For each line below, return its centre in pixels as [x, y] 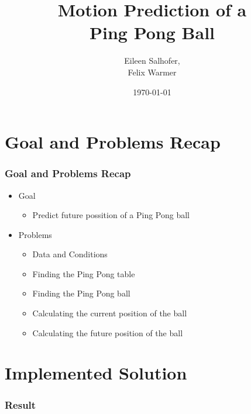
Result [20, 404]
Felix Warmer [152, 72]
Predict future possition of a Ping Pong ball [111, 215]
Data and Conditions [70, 254]
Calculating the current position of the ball [110, 313]
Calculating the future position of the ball [108, 332]
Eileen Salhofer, [152, 61]
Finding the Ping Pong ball [81, 293]
